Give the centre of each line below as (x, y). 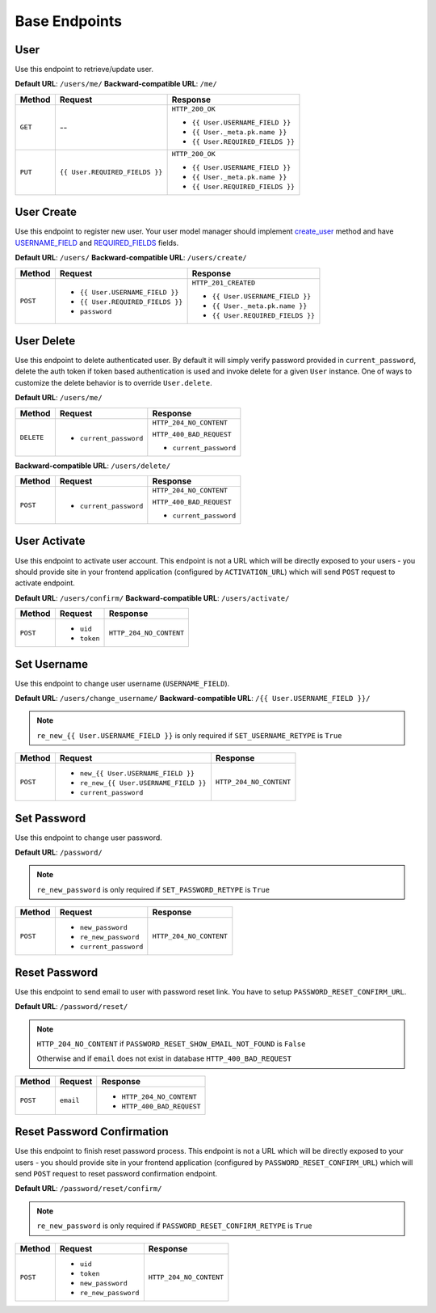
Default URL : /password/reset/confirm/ (88, 1188)
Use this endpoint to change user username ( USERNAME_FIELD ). (122, 683)
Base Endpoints (69, 21)
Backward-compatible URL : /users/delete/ (93, 466)
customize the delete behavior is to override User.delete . (114, 382)
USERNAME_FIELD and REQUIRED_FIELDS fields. (97, 243)
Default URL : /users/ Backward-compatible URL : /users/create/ (131, 258)
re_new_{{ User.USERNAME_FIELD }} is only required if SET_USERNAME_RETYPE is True (189, 735)
